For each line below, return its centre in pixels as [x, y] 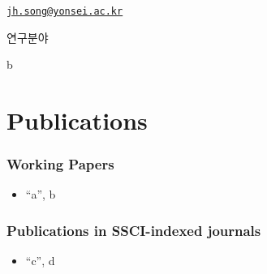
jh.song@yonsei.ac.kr [65, 11]
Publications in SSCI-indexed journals [134, 230]
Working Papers [60, 164]
